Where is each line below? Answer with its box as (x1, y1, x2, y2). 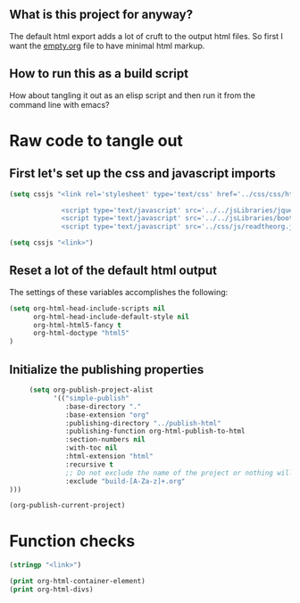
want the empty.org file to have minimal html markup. (9, 40, 205, 51)
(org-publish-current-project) (9, 501, 126, 510)
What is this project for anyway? (9, 7, 194, 22)
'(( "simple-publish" (53, 393, 129, 402)
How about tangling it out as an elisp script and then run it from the (9, 89, 256, 101)
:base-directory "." (65, 401, 142, 411)
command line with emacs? (9, 99, 110, 110)
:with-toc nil (65, 443, 118, 453)
